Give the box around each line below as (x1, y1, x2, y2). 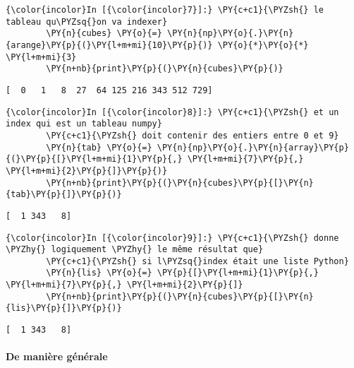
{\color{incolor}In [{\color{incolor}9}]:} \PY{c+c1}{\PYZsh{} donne (6, 232, 339, 243)
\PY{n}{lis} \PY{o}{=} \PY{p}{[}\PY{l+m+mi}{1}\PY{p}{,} (46, 268, 319, 278)
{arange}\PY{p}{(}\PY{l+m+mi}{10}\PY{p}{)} (6, 40, 213, 50)
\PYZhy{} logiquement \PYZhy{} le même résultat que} (6, 244, 264, 255)
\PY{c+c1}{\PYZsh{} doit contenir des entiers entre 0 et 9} (46, 130, 339, 141)
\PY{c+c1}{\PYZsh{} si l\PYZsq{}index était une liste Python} (46, 256, 349, 266)
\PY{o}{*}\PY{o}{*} (217, 40, 309, 50)
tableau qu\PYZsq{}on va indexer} (6, 16, 168, 27)
